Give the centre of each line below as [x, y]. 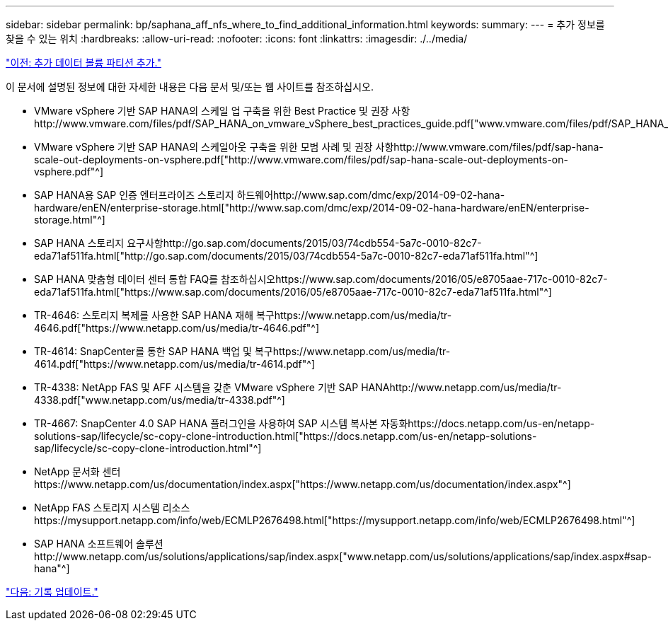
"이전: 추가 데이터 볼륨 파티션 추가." [83, 63]
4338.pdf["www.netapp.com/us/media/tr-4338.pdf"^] [160, 400]
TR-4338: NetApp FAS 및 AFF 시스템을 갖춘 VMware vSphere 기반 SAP [196, 387]
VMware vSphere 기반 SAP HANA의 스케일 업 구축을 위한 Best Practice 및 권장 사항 [222, 111]
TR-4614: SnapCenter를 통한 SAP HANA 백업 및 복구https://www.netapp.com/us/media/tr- [242, 351]
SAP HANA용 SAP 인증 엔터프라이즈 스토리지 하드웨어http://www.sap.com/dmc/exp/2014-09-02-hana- [270, 195]
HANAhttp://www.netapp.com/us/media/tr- [461, 387]
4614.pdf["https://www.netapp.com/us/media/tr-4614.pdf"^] [175, 364]
